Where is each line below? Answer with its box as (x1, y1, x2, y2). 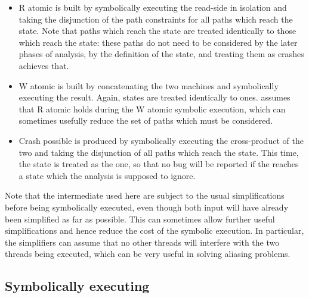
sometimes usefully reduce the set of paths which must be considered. (18, 114, 273, 127)
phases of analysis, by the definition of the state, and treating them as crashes (18, 48, 304, 60)
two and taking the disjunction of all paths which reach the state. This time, (18, 146, 299, 158)
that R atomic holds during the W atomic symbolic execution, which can (18, 102, 286, 115)
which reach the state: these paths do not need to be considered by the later (18, 36, 298, 48)
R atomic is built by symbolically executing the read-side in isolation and (18, 1, 287, 13)
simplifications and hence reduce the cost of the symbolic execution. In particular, (5, 224, 304, 237)
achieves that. (18, 59, 69, 71)
